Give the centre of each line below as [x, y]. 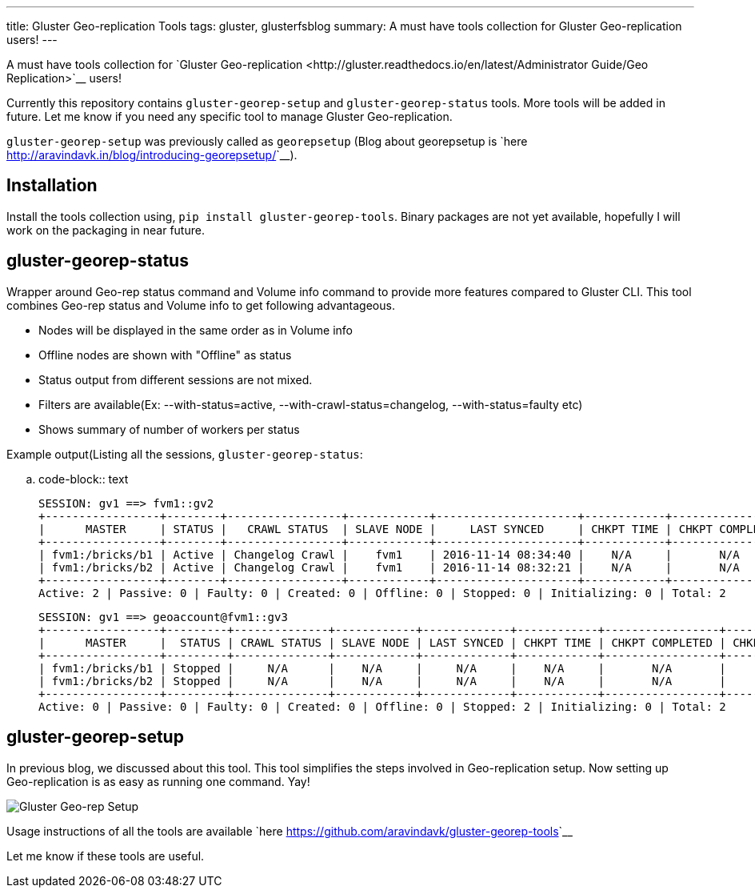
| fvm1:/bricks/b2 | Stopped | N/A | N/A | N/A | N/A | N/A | [382, 681]
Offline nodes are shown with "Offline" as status [165, 355]
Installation [52, 186]
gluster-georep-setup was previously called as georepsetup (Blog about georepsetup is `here [267, 141]
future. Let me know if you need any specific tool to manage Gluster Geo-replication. [230, 116]
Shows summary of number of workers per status [169, 429]
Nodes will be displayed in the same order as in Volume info [196, 330]
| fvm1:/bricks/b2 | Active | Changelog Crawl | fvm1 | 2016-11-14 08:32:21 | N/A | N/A [389, 567]
